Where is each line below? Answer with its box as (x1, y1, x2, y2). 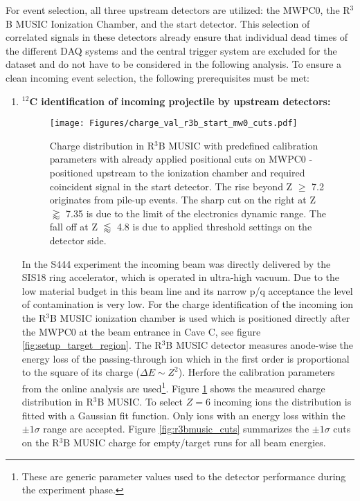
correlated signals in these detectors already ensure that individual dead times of (6, 30, 348, 44)
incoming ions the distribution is (213, 394, 352, 409)
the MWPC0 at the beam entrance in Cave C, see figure (21, 324, 261, 338)
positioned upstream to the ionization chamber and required (49, 165, 305, 179)
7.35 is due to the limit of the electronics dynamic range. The (66, 206, 326, 220)
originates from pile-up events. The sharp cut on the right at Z (49, 192, 316, 207)
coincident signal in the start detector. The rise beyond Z (49, 179, 293, 193)
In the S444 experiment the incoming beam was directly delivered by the (21, 256, 331, 271)
